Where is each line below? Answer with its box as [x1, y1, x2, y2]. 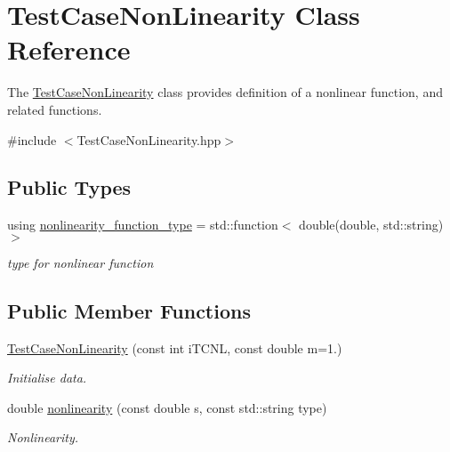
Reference [7, 31, 131, 68]
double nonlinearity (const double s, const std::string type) [7, 398, 327, 416]
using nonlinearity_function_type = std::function [7, 215, 278, 234]
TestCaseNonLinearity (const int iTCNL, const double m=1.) [7, 338, 342, 357]
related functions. [7, 100, 102, 118]
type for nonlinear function [7, 253, 154, 271]
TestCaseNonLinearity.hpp [76, 130, 221, 149]
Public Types [7, 174, 132, 201]
